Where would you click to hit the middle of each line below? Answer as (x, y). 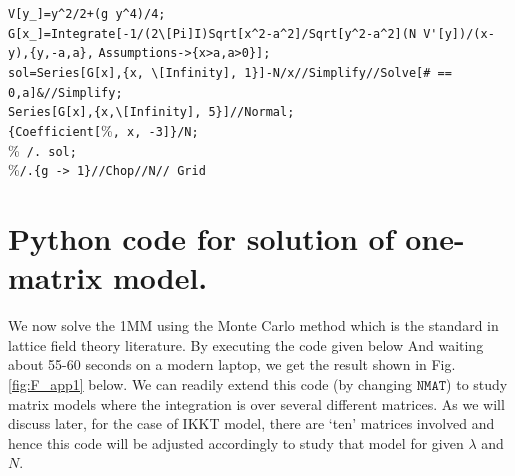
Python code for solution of (201, 238)
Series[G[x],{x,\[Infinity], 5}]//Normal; (151, 112)
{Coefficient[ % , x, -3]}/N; (103, 129)
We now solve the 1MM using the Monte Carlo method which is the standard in (253, 325)
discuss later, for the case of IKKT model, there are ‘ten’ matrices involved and (251, 423)
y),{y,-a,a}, (51, 53)
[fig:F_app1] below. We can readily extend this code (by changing (210, 384)
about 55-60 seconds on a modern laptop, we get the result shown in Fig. (232, 364)
